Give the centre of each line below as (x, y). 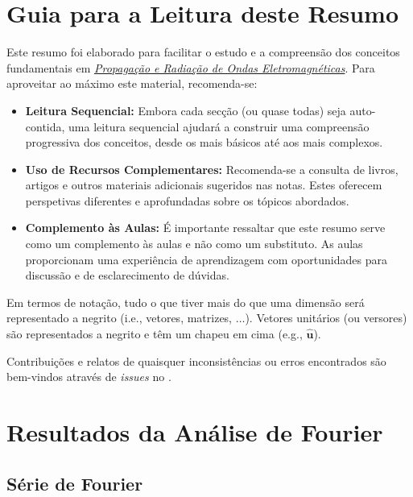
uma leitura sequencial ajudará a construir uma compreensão (219, 126)
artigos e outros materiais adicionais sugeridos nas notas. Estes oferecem (204, 185)
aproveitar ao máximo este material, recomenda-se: (132, 83)
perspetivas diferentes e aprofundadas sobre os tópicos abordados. (187, 200)
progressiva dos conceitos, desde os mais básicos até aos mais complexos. (204, 142)
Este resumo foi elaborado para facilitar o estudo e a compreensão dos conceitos (203, 52)
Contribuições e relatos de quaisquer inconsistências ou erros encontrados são (196, 360)
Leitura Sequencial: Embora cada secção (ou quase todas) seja (186, 110)
